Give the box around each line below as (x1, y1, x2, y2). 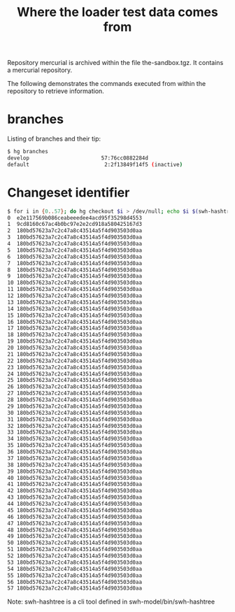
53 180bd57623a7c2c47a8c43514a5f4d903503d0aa (7, 559, 142, 566)
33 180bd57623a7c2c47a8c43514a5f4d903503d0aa (7, 429, 142, 436)
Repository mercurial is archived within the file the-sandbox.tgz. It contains (7, 59, 224, 67)
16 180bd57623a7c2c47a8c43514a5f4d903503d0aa (7, 318, 142, 325)
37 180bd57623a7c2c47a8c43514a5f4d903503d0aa (7, 455, 142, 462)
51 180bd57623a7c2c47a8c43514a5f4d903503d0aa (7, 546, 142, 553)
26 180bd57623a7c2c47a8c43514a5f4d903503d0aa (7, 383, 142, 390)
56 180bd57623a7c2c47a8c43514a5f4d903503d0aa (7, 578, 142, 585)
